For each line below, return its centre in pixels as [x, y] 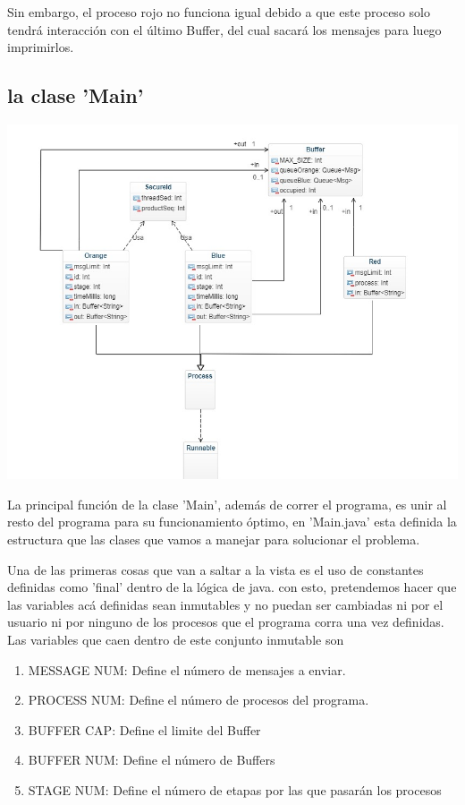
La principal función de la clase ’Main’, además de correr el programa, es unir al [227, 504]
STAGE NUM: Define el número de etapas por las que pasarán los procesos [235, 789]
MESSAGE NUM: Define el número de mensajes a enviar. [187, 669]
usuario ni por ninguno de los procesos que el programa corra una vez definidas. [226, 622]
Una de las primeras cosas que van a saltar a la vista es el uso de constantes [216, 569]
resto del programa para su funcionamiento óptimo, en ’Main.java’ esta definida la [232, 522]
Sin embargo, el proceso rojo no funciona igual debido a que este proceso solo [219, 12]
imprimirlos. [41, 47]
